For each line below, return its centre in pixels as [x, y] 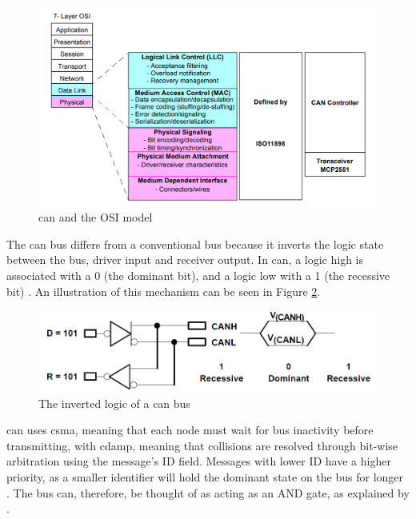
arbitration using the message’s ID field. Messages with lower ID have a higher [199, 461]
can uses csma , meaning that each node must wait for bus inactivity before [190, 430]
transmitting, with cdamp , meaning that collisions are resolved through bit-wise [202, 445]
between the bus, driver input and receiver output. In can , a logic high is [185, 259]
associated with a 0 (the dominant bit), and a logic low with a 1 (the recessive [198, 275]
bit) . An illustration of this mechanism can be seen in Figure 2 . [164, 291]
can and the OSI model [96, 217]
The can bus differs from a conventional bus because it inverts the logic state [195, 244]
